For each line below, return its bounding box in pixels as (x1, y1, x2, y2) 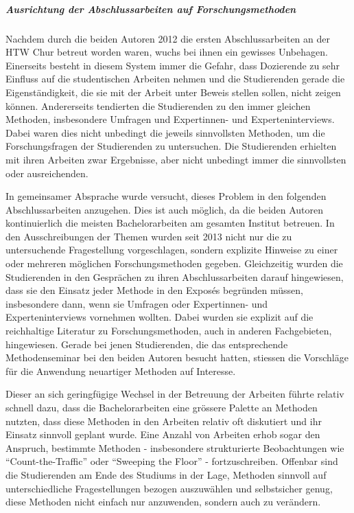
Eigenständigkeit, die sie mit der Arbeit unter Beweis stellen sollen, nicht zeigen (5, 84, 341, 99)
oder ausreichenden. (5, 166, 88, 180)
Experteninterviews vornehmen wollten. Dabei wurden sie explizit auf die (5, 310, 314, 324)
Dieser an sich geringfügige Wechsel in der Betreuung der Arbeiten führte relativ (5, 387, 344, 401)
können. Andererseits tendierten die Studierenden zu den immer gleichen (5, 98, 311, 113)
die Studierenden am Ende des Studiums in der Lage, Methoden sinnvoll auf (5, 467, 327, 481)
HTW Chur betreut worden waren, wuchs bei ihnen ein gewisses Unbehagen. (5, 45, 328, 59)
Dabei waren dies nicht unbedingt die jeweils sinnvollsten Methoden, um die (5, 125, 325, 139)
